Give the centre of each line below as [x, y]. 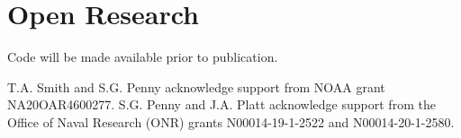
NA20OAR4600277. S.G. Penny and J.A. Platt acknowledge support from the [221, 104]
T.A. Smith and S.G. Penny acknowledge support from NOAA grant [196, 86]
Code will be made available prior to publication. [143, 57]
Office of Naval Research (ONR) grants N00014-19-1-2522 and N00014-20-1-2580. [231, 121]
